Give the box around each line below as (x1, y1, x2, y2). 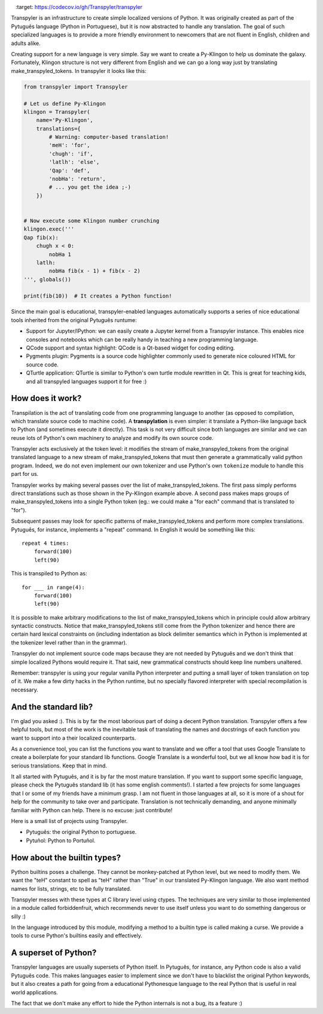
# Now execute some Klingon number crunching (23, 217, 160, 224)
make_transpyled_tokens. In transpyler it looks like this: (11, 67, 147, 74)
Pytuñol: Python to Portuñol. (26, 837, 96, 844)
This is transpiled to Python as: (11, 570, 87, 577)
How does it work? (11, 393, 82, 403)
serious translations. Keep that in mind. (11, 762, 108, 769)
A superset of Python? (11, 948, 97, 958)
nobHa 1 (48, 251, 72, 257)
